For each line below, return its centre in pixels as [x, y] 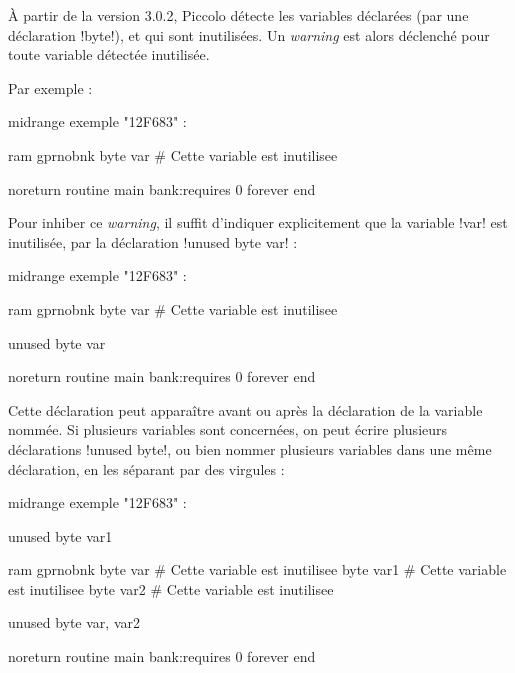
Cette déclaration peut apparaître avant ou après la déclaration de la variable [245, 409]
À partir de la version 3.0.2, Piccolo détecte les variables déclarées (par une [238, 15]
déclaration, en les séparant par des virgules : [146, 468]
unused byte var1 [60, 535]
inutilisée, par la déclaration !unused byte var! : [153, 241]
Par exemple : [50, 87]
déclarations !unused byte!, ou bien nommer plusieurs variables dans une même [250, 448]
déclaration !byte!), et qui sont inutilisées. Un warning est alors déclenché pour [249, 34]
